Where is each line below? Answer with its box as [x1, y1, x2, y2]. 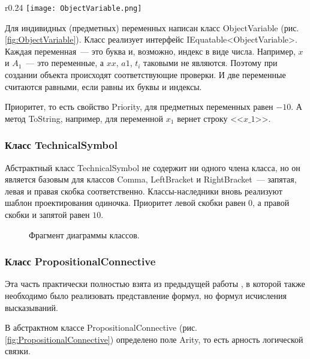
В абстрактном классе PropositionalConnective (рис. [5, 321, 197, 334]
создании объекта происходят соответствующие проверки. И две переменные [5, 68, 286, 81]
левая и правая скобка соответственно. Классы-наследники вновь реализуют [5, 184, 282, 197]
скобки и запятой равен [5, 208, 90, 220]
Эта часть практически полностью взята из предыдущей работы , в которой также [5, 277, 305, 290]
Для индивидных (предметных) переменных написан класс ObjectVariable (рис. [5, 21, 299, 34]
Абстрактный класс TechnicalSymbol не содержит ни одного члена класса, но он [5, 161, 300, 173]
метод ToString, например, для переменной [5, 112, 164, 124]
